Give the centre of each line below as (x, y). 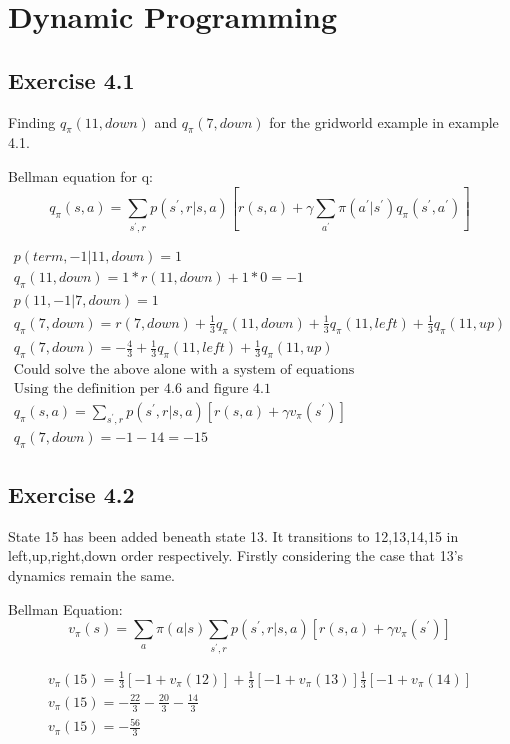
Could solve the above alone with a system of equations (184, 369)
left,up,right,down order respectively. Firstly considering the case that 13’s (236, 555)
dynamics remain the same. (92, 575)
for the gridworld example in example (384, 121)
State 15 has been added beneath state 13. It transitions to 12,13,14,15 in (233, 535)
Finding (32, 121)
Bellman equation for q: (80, 175)
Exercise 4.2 (71, 494)
